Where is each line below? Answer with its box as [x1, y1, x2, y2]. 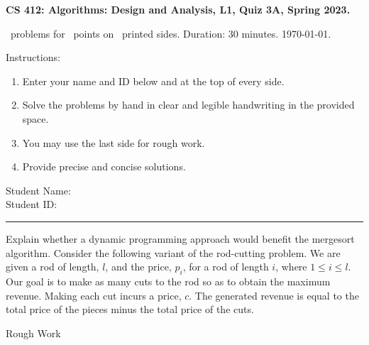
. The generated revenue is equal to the [189, 287, 359, 302]
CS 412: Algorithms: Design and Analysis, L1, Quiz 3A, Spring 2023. [6, 2, 351, 16]
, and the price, [105, 259, 172, 274]
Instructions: [6, 50, 60, 65]
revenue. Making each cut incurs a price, [6, 287, 182, 302]
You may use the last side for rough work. [22, 135, 205, 150]
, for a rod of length [182, 259, 269, 274]
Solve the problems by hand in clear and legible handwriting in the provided [22, 97, 355, 112]
